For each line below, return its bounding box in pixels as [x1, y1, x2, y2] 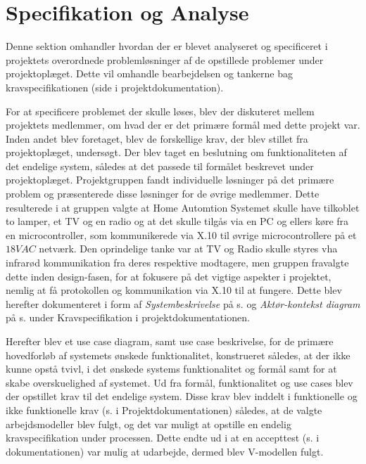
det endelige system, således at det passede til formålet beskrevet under [6, 158, 314, 173]
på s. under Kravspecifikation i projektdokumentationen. [6, 310, 250, 325]
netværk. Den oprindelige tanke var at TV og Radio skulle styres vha [39, 241, 338, 256]
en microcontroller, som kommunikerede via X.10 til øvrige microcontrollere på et [6, 227, 357, 242]
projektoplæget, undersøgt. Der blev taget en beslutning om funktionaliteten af [6, 145, 347, 160]
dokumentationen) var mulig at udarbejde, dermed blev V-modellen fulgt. [6, 444, 324, 458]
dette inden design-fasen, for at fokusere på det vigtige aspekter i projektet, [6, 269, 332, 283]
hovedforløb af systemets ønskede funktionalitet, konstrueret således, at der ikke [6, 347, 351, 362]
